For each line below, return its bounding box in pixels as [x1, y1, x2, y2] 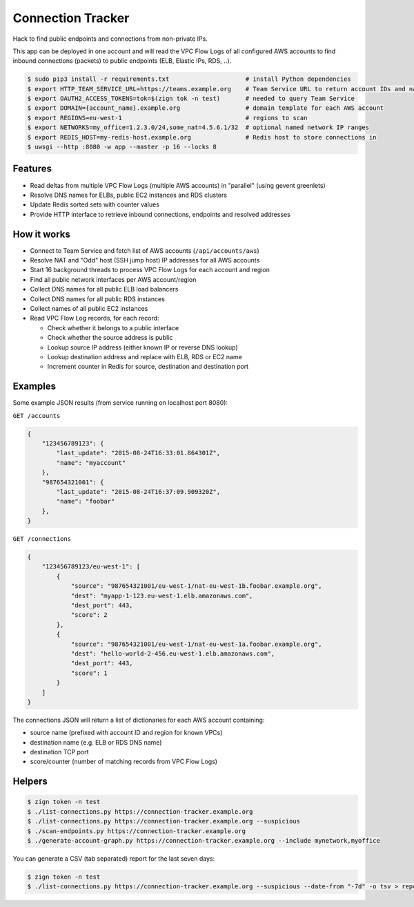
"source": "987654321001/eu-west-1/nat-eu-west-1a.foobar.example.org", [70, 640, 322, 648]
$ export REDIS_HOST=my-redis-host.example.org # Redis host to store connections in [27, 133, 377, 141]
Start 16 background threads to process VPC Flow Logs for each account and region [30, 266, 270, 274]
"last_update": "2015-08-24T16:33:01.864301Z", [56, 449, 221, 457]
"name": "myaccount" [56, 459, 126, 466]
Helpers [12, 776, 48, 787]
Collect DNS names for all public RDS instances [30, 294, 166, 303]
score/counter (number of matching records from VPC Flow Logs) [30, 757, 217, 766]
